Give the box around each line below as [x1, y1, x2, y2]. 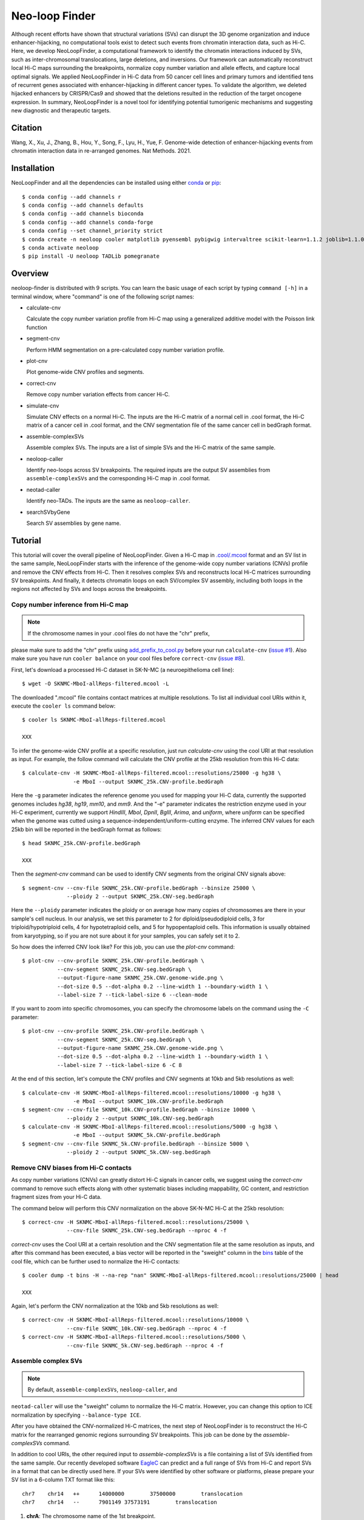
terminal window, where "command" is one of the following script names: [11, 292, 194, 300]
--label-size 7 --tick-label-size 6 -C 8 [56, 1062, 182, 1068]
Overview [11, 268, 49, 279]
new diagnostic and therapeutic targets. [11, 107, 111, 114]
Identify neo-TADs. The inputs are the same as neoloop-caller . [26, 497, 190, 505]
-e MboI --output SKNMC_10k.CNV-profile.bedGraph [73, 1097, 224, 1105]
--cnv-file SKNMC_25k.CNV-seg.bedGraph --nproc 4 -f [67, 1227, 227, 1234]
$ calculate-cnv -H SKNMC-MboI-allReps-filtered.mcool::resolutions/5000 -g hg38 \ [22, 1124, 278, 1130]
